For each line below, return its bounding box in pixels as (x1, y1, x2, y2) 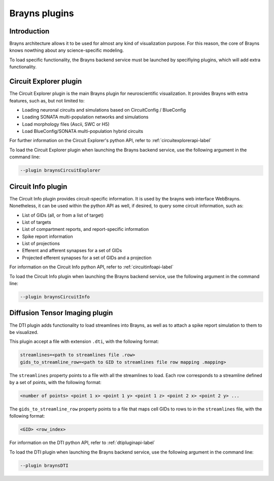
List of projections (22, 240, 60, 247)
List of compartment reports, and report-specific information (22, 226, 149, 232)
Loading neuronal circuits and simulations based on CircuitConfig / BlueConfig (22, 107, 186, 113)
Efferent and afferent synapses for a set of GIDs (22, 248, 122, 254)
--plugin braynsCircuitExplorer (20, 167, 101, 174)
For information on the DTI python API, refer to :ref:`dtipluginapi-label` (9, 439, 155, 446)
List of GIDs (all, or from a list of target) (22, 212, 104, 218)
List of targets (22, 219, 51, 225)
